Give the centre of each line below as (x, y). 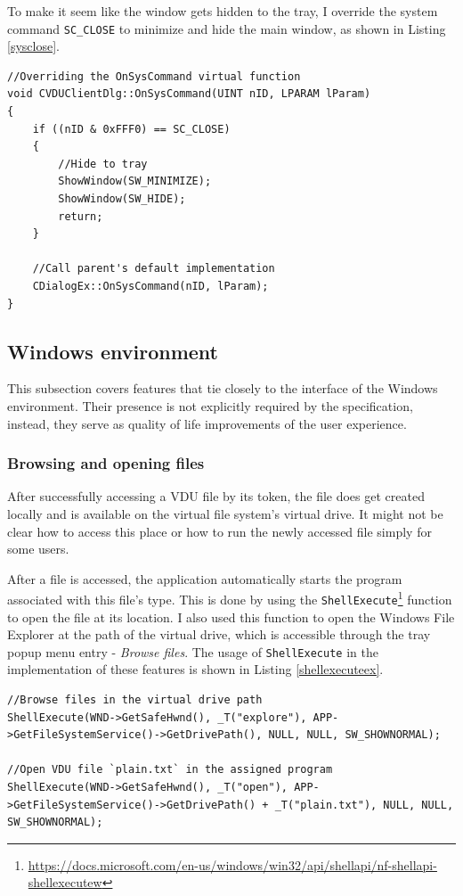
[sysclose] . (33, 46)
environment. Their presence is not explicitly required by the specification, (210, 405)
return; (81, 216)
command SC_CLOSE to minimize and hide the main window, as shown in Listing (227, 28)
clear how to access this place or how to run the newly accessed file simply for (219, 531)
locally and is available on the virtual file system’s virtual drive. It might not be (225, 513)
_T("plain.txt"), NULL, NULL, (364, 805)
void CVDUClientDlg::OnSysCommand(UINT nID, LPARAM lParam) (189, 94)
